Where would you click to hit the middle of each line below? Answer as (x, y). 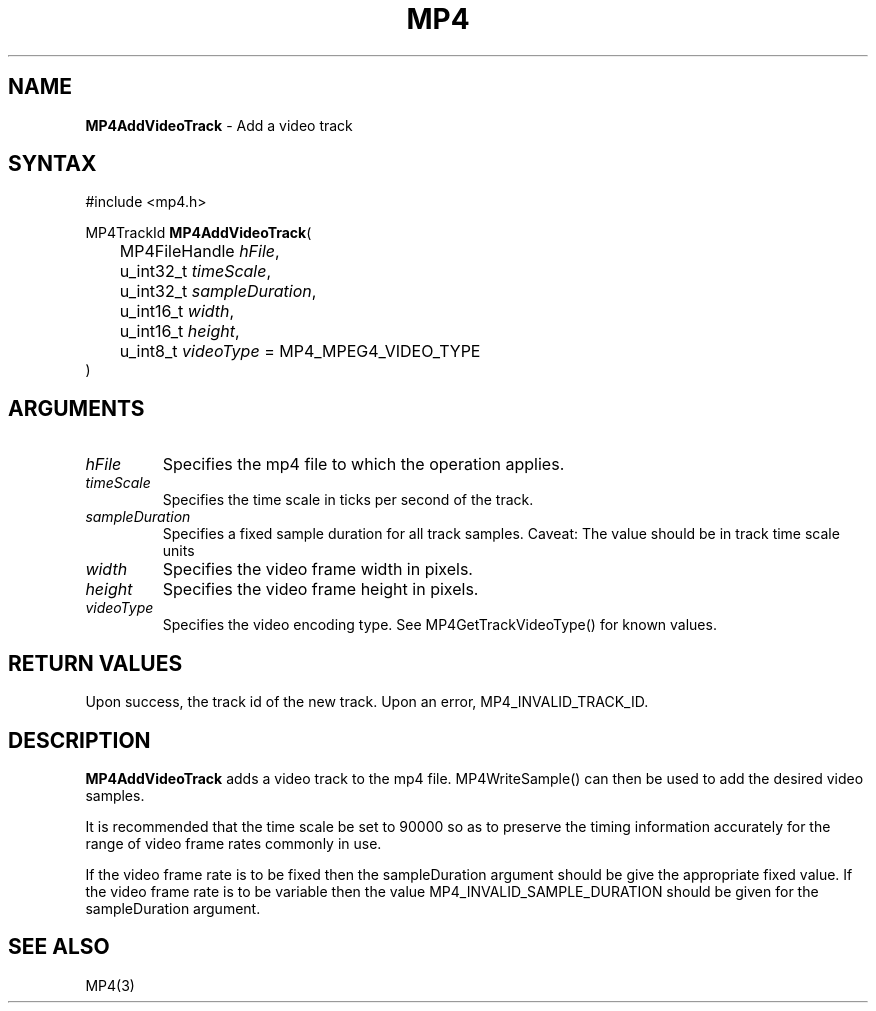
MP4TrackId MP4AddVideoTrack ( (198, 233)
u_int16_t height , (179, 331)
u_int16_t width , (177, 311)
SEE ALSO (59, 947)
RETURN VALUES (95, 663)
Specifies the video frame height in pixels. (320, 589)
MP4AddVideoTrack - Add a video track (219, 125)
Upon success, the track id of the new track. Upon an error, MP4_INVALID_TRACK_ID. (367, 702)
